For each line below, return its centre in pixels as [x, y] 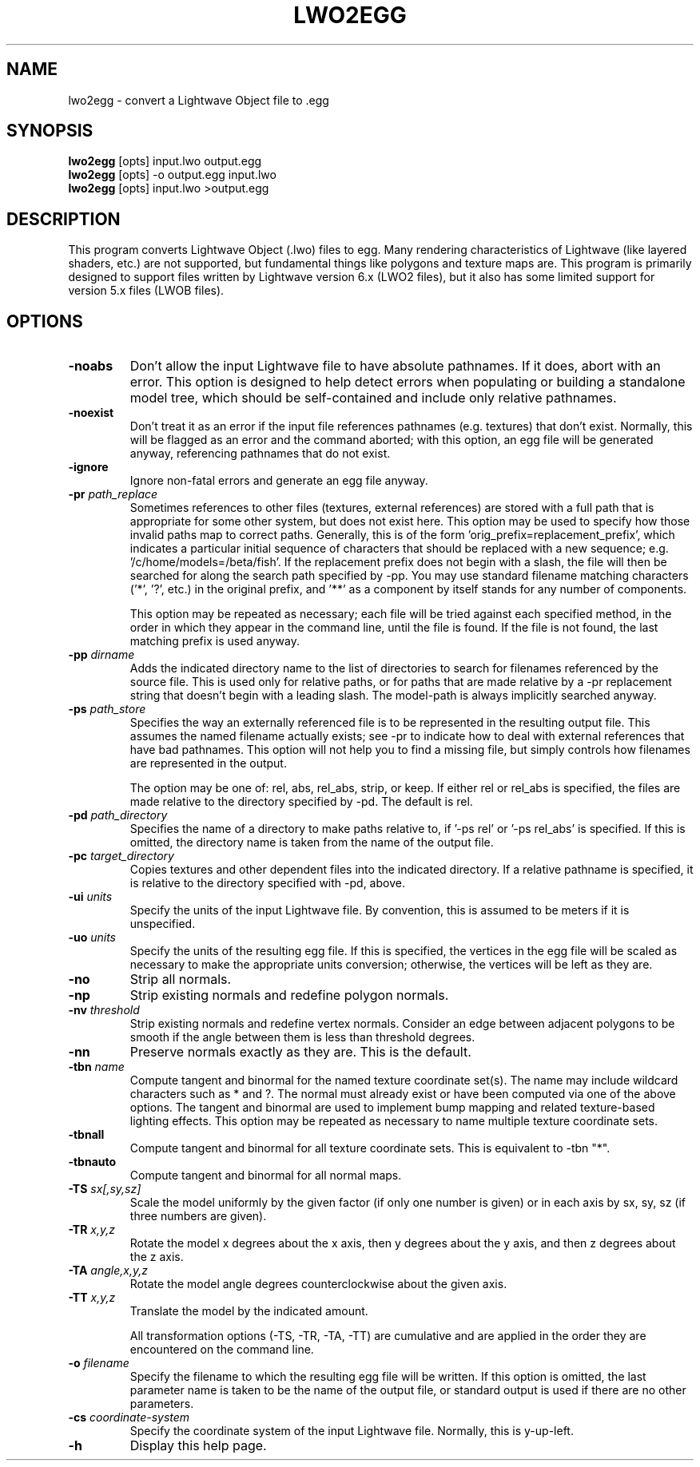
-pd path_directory [118, 815]
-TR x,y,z [92, 1230]
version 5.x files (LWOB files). [146, 291]
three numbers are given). [198, 1216]
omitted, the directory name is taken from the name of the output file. [312, 843]
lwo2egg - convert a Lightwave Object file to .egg [199, 100]
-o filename [99, 1363]
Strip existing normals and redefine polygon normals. [289, 995]
